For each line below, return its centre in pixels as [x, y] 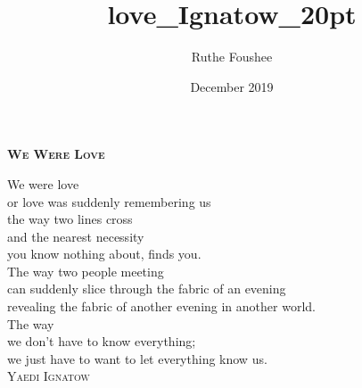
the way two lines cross [70, 219]
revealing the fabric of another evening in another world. [161, 306]
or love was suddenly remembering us [109, 201]
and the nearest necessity [76, 236]
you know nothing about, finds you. [104, 254]
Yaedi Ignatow [49, 376]
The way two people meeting [86, 271]
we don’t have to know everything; [102, 341]
